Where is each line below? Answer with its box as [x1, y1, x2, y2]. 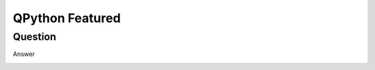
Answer [12, 50, 35, 58]
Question [12, 30, 57, 43]
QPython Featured [12, 10, 121, 26]
